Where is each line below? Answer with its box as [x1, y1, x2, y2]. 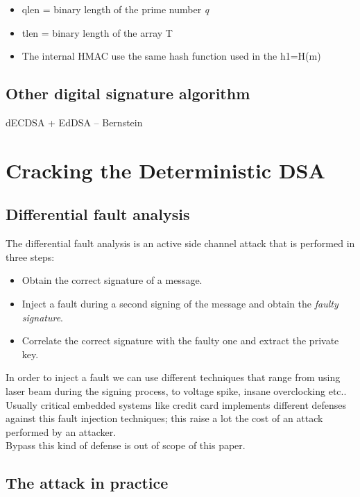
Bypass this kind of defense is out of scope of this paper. [6, 438, 246, 453]
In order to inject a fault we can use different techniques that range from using [6, 370, 341, 385]
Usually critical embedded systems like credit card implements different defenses [6, 397, 347, 412]
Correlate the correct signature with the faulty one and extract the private [22, 333, 339, 348]
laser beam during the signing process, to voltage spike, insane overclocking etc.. [6, 383, 347, 398]
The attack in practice [6, 472, 169, 494]
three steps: [6, 249, 55, 264]
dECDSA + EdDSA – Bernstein [6, 115, 143, 129]
